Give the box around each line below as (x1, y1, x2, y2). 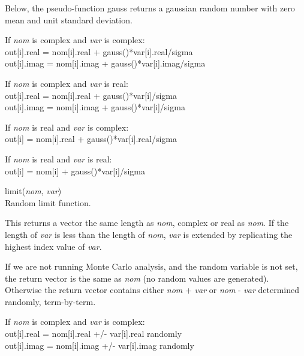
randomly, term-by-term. (5, 295, 96, 307)
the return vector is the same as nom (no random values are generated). (5, 271, 269, 284)
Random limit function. (5, 196, 91, 209)
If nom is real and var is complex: (5, 120, 129, 133)
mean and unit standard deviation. (5, 13, 133, 26)
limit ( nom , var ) (5, 185, 62, 197)
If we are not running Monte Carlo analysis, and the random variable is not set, (5, 260, 298, 273)
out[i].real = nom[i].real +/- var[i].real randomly (5, 327, 182, 340)
